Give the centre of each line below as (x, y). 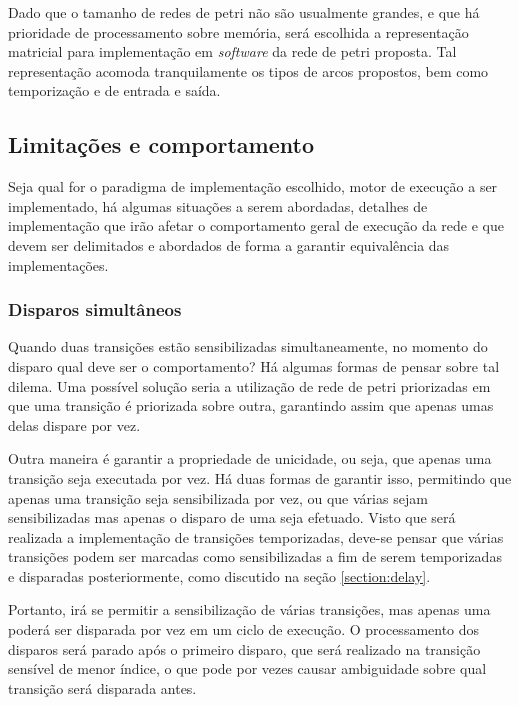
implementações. (58, 264)
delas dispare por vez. (74, 424)
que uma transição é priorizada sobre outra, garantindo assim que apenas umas (251, 405)
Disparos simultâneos (95, 309)
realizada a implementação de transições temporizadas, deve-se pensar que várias (256, 536)
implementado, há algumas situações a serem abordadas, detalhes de (218, 205)
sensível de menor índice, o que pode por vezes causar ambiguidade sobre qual (247, 668)
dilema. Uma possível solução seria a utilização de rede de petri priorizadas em (249, 385)
